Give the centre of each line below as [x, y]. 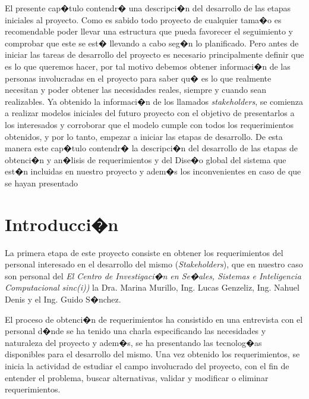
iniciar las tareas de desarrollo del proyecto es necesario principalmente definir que [154, 54]
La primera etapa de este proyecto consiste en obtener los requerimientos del [144, 252]
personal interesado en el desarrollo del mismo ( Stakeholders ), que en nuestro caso [154, 264]
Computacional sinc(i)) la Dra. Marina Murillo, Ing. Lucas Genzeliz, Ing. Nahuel [152, 287]
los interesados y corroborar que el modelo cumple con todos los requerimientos [149, 124]
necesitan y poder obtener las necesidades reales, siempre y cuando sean [136, 90]
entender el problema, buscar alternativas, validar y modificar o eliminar [137, 377]
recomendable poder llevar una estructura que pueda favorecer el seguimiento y [149, 31]
